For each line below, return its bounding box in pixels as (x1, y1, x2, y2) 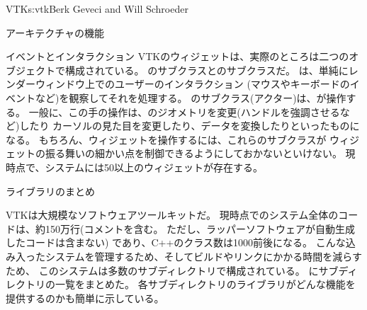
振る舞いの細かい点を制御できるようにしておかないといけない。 (45, 146, 342, 161)
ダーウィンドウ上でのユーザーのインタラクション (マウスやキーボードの (15, 76, 350, 91)
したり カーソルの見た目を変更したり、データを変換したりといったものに (19, 118, 360, 133)
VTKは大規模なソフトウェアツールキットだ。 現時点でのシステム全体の (6, 207, 339, 222)
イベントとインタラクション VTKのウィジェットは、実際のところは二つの (6, 49, 349, 64)
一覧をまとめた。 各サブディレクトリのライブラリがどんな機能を (55, 277, 356, 292)
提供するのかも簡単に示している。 (6, 290, 164, 305)
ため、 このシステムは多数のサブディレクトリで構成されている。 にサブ (6, 263, 339, 277)
